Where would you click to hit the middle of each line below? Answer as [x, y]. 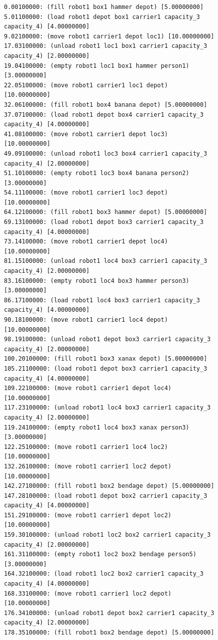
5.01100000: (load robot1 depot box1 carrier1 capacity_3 [102, 17]
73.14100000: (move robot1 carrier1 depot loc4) [86, 242]
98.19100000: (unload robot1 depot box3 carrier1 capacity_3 [108, 339]
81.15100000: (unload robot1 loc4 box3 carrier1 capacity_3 [106, 261]
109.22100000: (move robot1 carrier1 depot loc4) [88, 388]
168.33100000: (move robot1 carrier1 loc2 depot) [88, 593]
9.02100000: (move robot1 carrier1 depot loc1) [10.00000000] [109, 36]
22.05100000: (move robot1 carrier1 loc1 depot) [86, 85]
